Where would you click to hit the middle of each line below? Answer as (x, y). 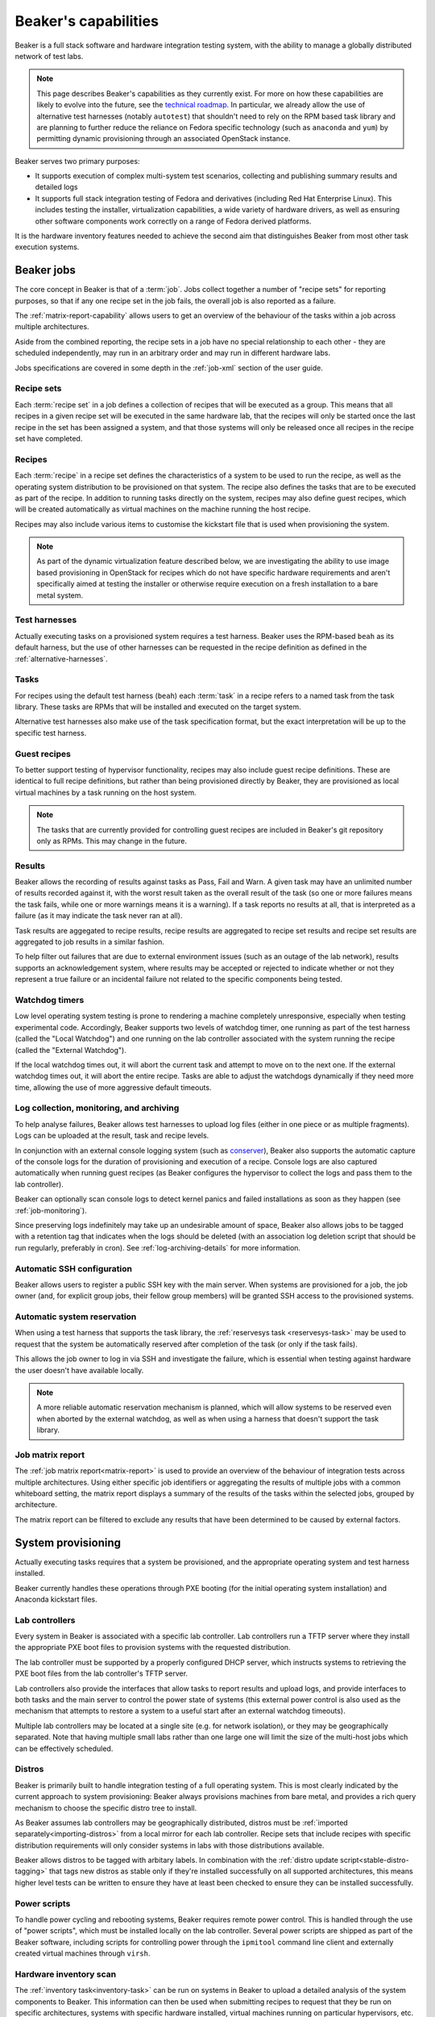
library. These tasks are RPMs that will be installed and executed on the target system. (158, 707)
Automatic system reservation (76, 1317)
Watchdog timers (50, 1000)
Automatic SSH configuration (74, 1268)
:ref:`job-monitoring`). (51, 1210)
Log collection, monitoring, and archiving (97, 1108)
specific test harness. (51, 733)
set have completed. (49, 438)
